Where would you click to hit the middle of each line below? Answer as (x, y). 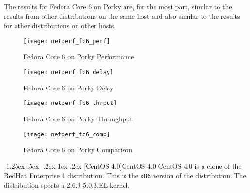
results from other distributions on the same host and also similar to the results (122, 16)
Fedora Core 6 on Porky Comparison (78, 150)
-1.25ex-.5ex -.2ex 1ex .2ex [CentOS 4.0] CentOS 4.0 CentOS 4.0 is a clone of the (123, 166)
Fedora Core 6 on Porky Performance (79, 56)
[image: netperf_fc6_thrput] (70, 103)
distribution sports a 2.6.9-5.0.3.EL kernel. (67, 185)
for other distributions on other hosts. (60, 25)
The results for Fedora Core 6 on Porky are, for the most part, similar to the (118, 6)
